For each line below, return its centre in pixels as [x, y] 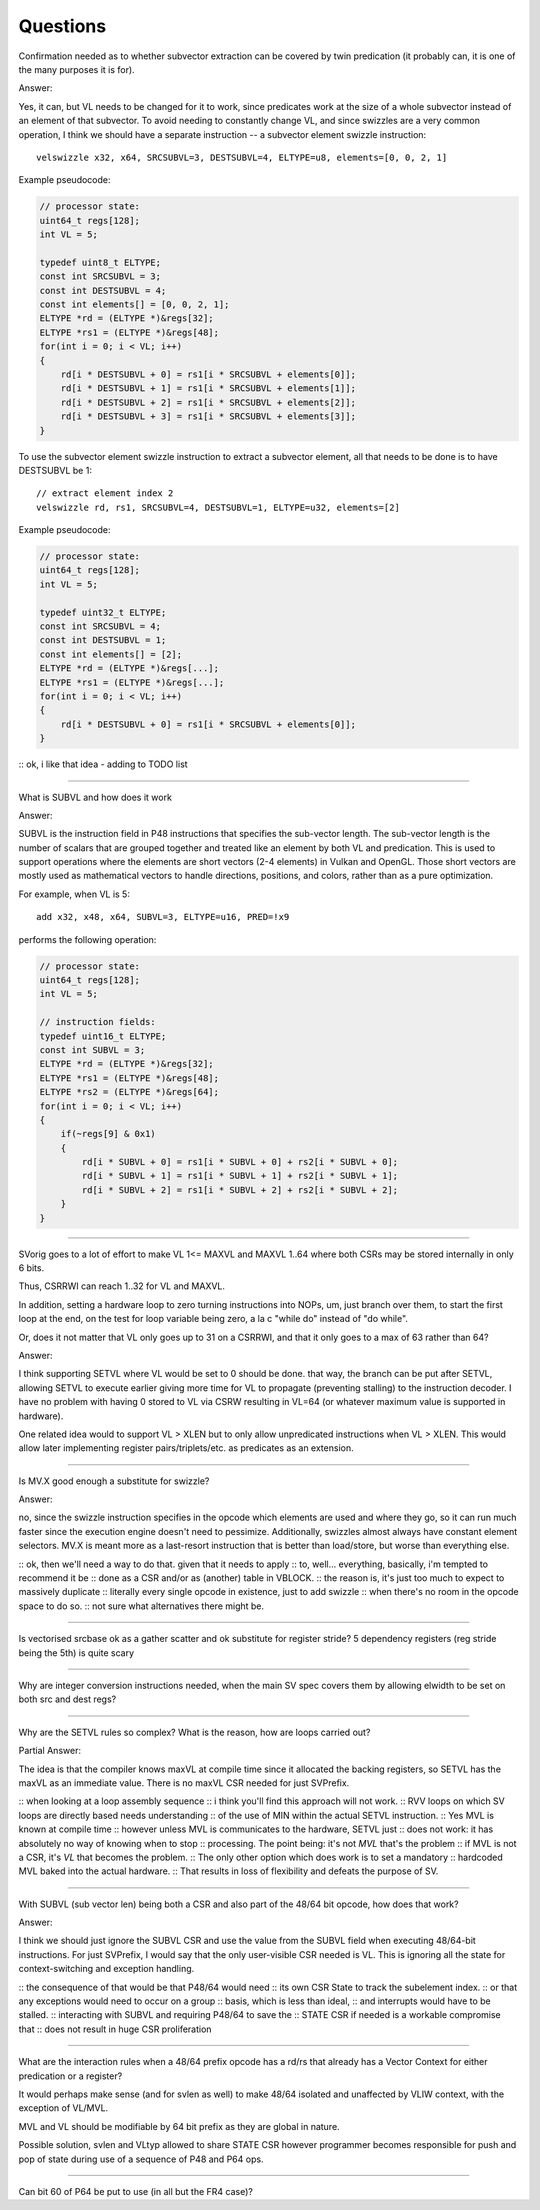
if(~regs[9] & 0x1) [108, 1134]
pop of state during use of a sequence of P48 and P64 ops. [141, 2159]
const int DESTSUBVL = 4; [103, 290]
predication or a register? [70, 2076]
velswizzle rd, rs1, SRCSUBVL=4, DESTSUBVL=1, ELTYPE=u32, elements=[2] [218, 507]
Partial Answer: [50, 1751]
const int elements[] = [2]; [111, 654]
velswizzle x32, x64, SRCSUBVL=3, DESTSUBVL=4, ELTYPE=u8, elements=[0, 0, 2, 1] [242, 157]
